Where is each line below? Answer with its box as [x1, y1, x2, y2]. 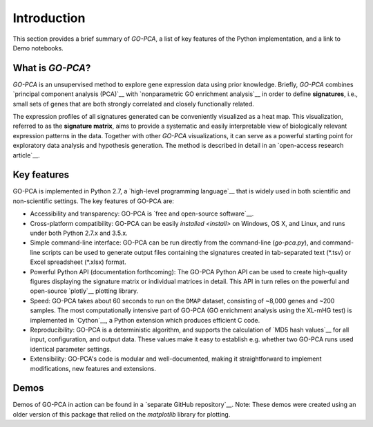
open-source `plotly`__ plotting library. [30, 287, 139, 295]
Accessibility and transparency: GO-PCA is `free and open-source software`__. [30, 209, 254, 218]
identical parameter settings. [30, 345, 112, 353]
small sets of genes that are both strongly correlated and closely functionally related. [12, 99, 255, 108]
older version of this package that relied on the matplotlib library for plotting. [12, 410, 231, 418]
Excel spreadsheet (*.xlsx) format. [30, 258, 127, 266]
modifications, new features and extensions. [30, 364, 157, 372]
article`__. [12, 151, 41, 159]
